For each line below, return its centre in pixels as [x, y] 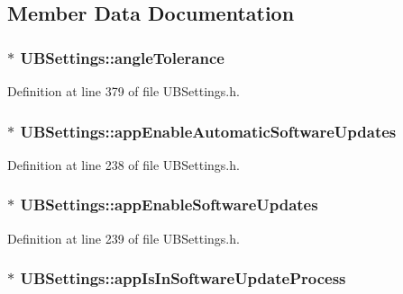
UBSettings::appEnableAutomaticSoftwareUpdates [208, 131]
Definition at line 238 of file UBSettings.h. [124, 164]
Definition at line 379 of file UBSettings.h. [124, 91]
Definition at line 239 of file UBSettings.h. [124, 238]
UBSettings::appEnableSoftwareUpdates [169, 205]
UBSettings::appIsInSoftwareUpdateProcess [183, 278]
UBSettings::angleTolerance [122, 57]
